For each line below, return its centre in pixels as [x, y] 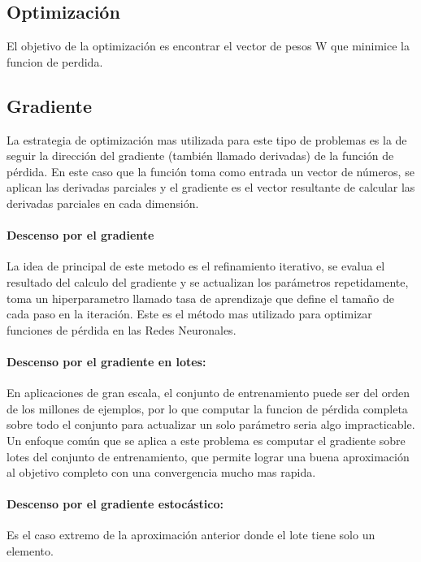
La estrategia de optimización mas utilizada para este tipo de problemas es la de [207, 139]
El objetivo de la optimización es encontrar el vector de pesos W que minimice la [208, 46]
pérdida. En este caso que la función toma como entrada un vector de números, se [210, 171]
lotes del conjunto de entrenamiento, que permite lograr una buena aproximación [208, 456]
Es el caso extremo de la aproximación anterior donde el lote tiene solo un [191, 535]
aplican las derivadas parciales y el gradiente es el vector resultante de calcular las [211, 187]
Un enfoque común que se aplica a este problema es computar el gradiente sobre [206, 440]
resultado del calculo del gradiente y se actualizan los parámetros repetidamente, [208, 281]
